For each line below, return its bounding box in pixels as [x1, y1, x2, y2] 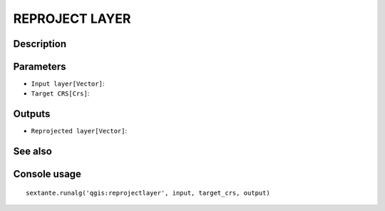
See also [13, 145, 53, 158]
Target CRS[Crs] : [31, 89, 90, 98]
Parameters [13, 61, 66, 73]
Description [13, 38, 67, 50]
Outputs [13, 108, 51, 120]
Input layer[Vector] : [31, 79, 105, 88]
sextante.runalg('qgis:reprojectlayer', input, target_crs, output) [26, 189, 270, 197]
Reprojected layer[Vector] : [31, 127, 128, 135]
